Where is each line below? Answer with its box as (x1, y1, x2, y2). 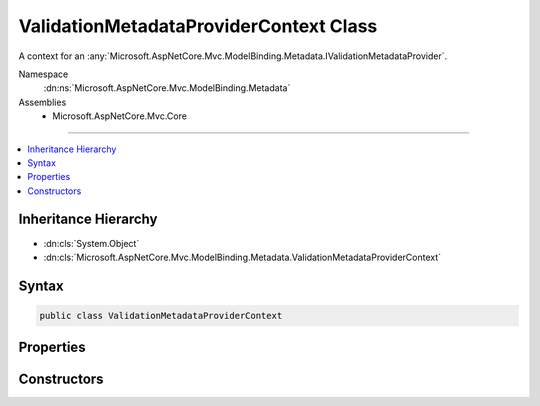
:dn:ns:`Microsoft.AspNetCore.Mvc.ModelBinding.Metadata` (43, 82, 291, 94)
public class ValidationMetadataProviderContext (39, 310, 283, 321)
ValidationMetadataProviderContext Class (18, 15, 378, 37)
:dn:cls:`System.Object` (43, 237, 140, 249)
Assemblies (18, 96, 67, 108)
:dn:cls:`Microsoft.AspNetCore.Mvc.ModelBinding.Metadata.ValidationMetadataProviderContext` (43, 251, 442, 263)
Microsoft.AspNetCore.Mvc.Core (52, 110, 187, 122)
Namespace (18, 68, 69, 80)
